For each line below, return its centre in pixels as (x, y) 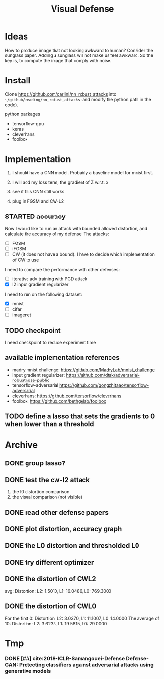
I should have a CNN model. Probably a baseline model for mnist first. (82, 172)
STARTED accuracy (36, 217)
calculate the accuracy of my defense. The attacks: (57, 234)
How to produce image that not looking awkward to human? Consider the (79, 50)
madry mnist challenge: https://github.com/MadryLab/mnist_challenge (83, 370)
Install (18, 81)
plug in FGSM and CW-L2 (38, 201)
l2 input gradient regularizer (40, 284)
